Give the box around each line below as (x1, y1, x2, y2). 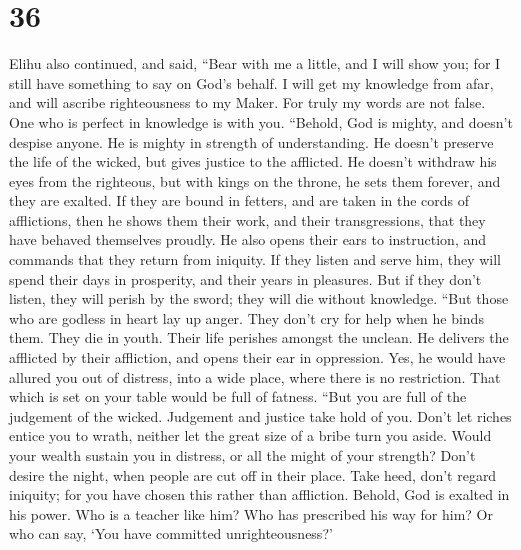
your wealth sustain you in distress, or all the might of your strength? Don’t (9, 445, 476, 465)
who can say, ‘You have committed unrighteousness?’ (9, 523, 333, 544)
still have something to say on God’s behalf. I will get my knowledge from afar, (9, 72, 494, 93)
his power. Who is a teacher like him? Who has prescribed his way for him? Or (9, 503, 493, 524)
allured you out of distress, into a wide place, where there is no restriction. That (9, 366, 501, 387)
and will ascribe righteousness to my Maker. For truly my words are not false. (9, 92, 486, 113)
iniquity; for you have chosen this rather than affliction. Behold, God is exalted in (9, 484, 510, 505)
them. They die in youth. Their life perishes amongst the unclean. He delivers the (9, 327, 509, 348)
